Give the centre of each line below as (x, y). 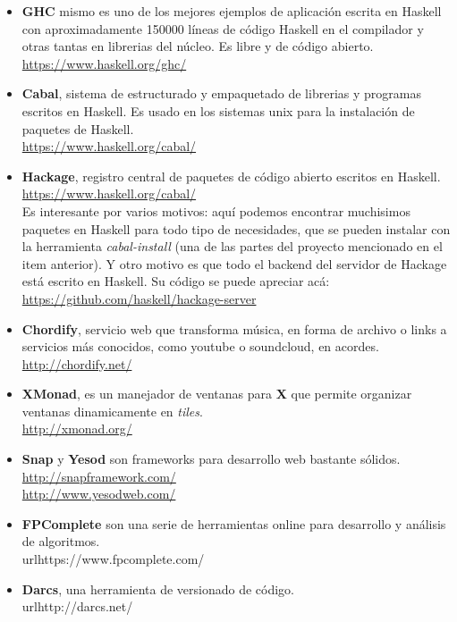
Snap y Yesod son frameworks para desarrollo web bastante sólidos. (211, 459)
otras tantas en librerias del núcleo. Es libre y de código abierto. (198, 46)
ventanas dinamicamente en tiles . (112, 411)
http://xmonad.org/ (77, 429)
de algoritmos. (61, 541)
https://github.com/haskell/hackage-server (139, 298)
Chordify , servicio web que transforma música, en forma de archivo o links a (234, 328)
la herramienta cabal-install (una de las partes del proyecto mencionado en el (232, 246)
